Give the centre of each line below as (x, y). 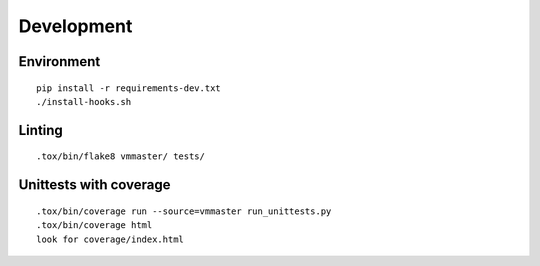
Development (75, 26)
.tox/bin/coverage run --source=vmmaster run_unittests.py (184, 211)
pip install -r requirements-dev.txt (129, 88)
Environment (59, 61)
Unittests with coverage (94, 185)
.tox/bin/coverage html (94, 225)
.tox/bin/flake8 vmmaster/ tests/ (120, 156)
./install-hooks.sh (84, 101)
